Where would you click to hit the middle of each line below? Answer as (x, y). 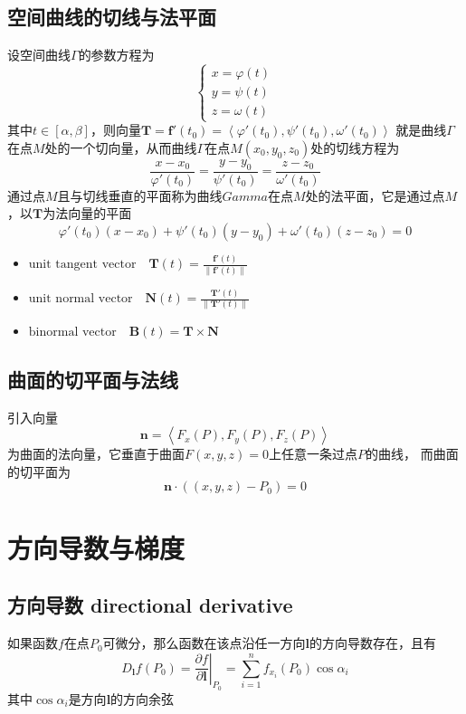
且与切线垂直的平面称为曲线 (140, 195)
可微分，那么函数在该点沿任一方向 (204, 643)
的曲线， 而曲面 (412, 454)
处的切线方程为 (355, 147)
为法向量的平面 (87, 213)
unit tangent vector (82, 265)
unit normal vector (81, 299)
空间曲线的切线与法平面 (112, 17)
